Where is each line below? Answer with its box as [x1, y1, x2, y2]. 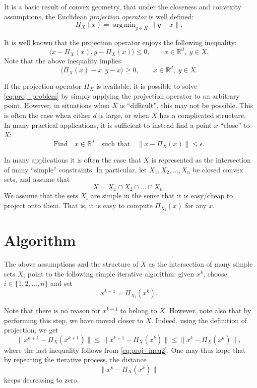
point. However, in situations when [4, 100, 110, 111]
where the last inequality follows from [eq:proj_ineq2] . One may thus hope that [4, 344, 246, 355]
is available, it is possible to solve [96, 81, 197, 91]
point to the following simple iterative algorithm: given [27, 268, 194, 278]
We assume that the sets [4, 190, 78, 201]
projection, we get [4, 325, 59, 335]
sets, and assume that [4, 174, 70, 184]
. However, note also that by [165, 305, 251, 316]
